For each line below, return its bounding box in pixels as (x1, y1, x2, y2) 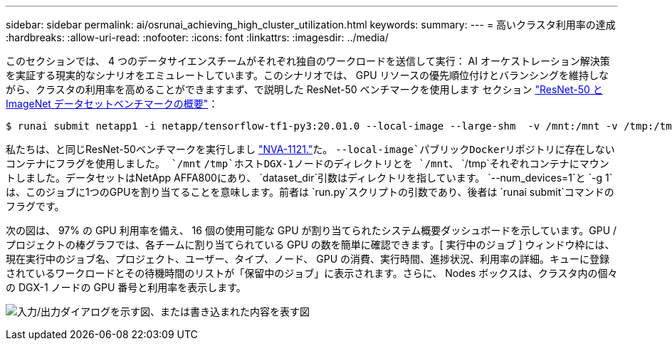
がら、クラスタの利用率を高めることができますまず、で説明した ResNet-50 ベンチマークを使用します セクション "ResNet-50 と (6, 83, 603, 95)
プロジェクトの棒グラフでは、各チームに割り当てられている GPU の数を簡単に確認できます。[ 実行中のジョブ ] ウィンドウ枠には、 (6, 238, 615, 251)
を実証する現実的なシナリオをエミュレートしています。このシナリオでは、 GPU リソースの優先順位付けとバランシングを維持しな (6, 69, 609, 81)
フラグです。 (6, 200, 65, 212)
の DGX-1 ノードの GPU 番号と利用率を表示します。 (6, 281, 246, 293)
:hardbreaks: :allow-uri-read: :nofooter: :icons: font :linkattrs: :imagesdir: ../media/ (6, 31, 389, 43)
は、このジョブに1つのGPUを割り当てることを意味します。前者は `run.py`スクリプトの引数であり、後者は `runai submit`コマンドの (6, 186, 614, 198)
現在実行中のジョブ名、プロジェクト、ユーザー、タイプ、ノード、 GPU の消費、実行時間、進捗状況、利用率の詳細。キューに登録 (6, 253, 609, 265)
